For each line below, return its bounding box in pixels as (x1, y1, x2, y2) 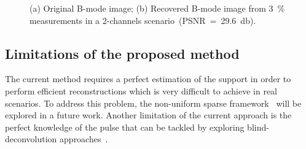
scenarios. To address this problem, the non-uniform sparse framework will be (5, 96, 302, 109)
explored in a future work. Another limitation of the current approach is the (5, 109, 292, 121)
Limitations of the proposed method (5, 44, 240, 63)
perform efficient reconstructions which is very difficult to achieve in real (5, 84, 277, 97)
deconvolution (5, 132, 57, 145)
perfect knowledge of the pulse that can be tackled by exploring (5, 120, 245, 133)
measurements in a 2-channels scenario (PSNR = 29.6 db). (29, 13, 256, 26)
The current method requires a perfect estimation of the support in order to (5, 72, 291, 85)
